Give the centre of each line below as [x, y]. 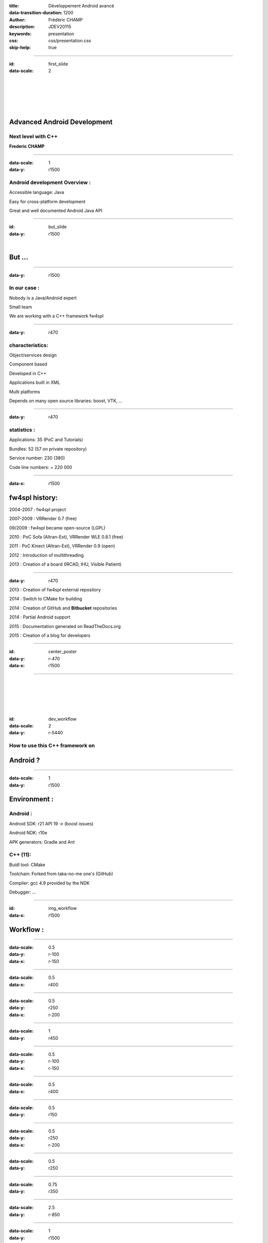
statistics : [22, 430]
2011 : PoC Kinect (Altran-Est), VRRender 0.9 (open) [62, 546]
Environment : [32, 799]
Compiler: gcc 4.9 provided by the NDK [49, 883]
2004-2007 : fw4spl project [38, 509]
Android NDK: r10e [28, 833]
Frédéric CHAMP [66, 19]
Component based [28, 364]
